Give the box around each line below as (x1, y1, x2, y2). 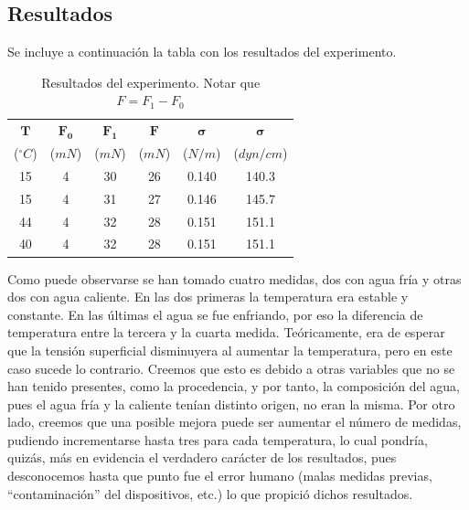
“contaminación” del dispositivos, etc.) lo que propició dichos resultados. (7, 483, 413, 503)
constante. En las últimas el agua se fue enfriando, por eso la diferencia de (7, 304, 423, 324)
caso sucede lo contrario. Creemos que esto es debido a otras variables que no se (7, 358, 455, 377)
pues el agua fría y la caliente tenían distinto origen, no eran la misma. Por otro (7, 394, 455, 413)
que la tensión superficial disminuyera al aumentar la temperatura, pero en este (7, 340, 453, 359)
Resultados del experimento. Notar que (41, 72, 261, 91)
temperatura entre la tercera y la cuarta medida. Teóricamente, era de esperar (7, 323, 445, 342)
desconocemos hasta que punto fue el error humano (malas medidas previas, (7, 466, 432, 485)
